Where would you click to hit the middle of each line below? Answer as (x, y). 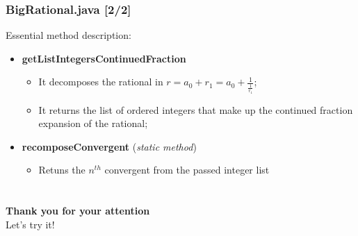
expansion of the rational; (93, 123)
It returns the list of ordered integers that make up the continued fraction (196, 109)
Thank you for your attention (78, 211)
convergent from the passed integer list (187, 170)
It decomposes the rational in (101, 82)
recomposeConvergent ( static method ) (109, 146)
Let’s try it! (30, 224)
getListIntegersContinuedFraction (104, 58)
